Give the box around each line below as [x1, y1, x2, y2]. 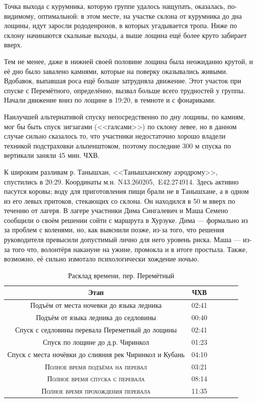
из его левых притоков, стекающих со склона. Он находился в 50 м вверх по [4, 195, 235, 206]
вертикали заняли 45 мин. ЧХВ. [4, 150, 100, 160]
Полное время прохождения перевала [42, 386, 151, 396]
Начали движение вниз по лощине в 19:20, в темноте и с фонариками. [4, 95, 216, 105]
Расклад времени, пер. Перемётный [68, 270, 174, 280]
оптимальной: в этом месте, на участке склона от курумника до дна [38, 10, 242, 21]
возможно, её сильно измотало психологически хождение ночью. [4, 254, 199, 264]
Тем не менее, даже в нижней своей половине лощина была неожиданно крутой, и [4, 56, 253, 66]
